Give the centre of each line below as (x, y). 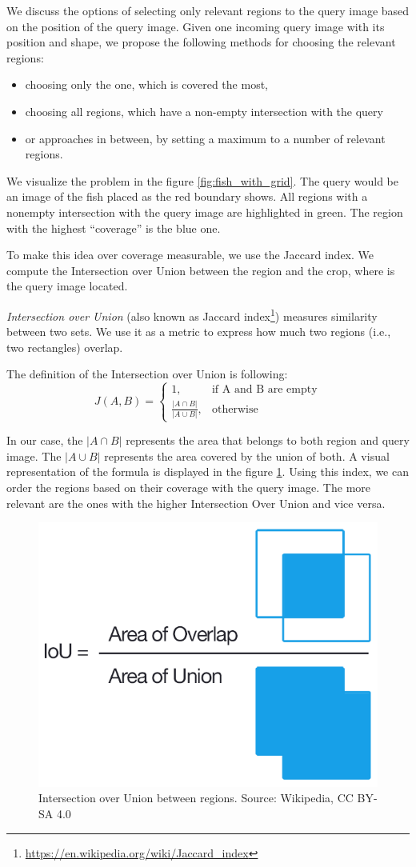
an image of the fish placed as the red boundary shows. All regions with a (187, 196)
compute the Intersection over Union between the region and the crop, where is (201, 270)
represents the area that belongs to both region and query (268, 440)
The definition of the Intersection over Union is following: (147, 374)
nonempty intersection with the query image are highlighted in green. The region (205, 212)
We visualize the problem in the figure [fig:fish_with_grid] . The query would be (202, 180)
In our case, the (45, 440)
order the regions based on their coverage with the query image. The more (188, 487)
